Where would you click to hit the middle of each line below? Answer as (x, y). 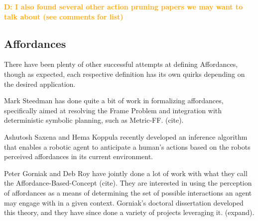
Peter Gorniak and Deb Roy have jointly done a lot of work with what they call (126, 173)
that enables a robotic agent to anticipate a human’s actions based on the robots (127, 146)
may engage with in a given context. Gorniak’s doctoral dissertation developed (124, 202)
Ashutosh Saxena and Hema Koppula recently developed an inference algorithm (126, 136)
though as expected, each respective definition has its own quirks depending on (125, 74)
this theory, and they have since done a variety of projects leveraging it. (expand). (129, 212)
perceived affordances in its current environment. (79, 156)
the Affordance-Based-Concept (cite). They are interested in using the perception (128, 183)
